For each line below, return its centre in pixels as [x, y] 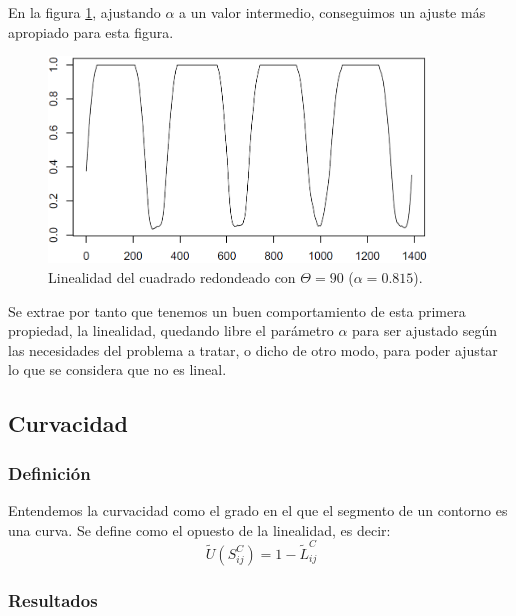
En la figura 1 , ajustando [84, 12]
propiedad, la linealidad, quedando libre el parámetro [171, 330]
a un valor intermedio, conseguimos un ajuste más [332, 12]
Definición [49, 472]
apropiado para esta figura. [91, 31]
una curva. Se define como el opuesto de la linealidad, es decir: [199, 529]
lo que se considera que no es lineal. [117, 369]
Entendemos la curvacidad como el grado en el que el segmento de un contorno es [258, 509]
